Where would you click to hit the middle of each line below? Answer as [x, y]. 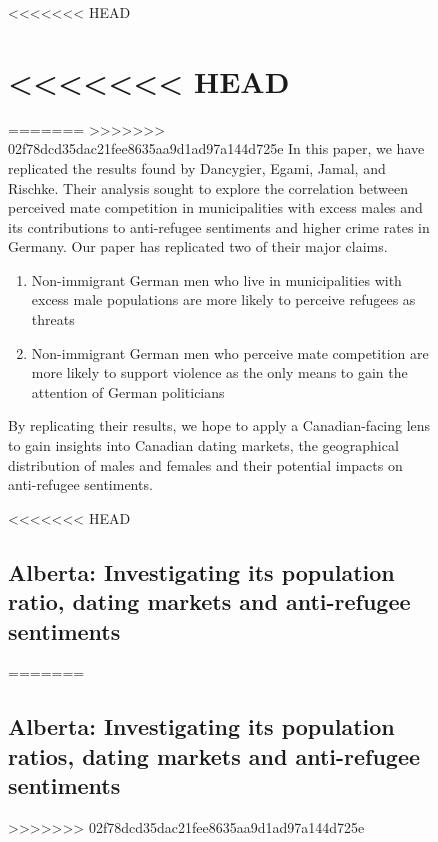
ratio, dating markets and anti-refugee [209, 601]
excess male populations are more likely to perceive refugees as [223, 299]
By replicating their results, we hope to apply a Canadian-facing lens [219, 425]
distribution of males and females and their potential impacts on [205, 464]
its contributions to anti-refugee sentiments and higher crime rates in [219, 226]
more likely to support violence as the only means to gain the [219, 372]
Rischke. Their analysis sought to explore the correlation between [208, 187]
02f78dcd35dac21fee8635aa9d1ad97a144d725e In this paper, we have [216, 148]
